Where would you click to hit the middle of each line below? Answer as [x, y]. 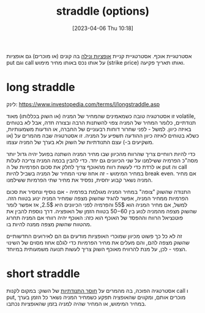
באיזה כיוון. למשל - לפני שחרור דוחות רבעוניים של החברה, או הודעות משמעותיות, [99, 129]
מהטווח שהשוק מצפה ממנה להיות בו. [49, 224]
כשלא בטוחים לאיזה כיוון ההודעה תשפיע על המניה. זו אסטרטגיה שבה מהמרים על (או [103, 135]
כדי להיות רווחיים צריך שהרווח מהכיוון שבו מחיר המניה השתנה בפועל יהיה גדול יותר [101, 153]
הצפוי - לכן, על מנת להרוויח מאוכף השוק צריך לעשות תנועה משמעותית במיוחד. [97, 249]
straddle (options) [103, 11]
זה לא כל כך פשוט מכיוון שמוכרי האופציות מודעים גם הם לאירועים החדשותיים [94, 236]
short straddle [43, 274]
